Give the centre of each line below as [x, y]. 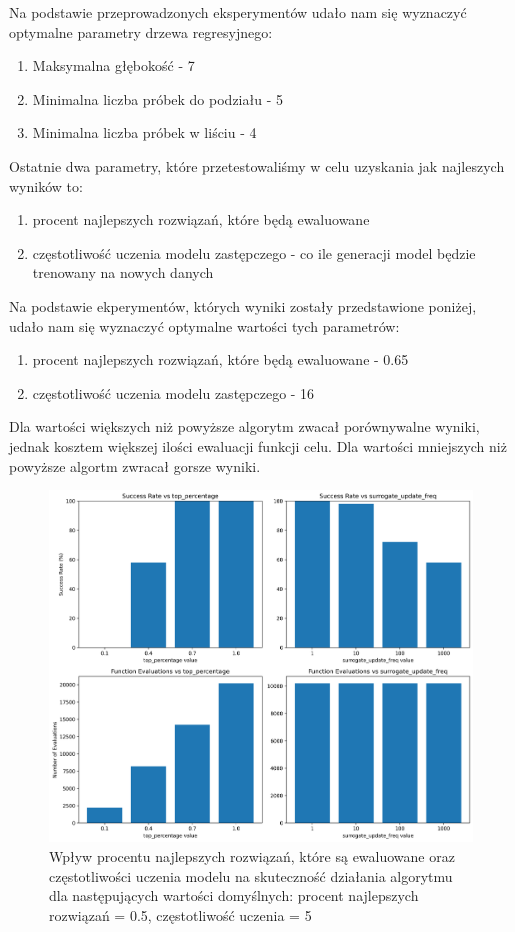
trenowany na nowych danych [123, 272]
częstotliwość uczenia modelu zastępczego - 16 [173, 392]
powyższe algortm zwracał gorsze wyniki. [135, 465]
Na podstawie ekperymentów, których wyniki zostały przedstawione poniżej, [243, 305]
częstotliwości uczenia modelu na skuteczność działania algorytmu [251, 875]
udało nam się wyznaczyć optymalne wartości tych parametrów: [204, 325]
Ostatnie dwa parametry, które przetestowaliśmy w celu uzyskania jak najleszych [257, 165]
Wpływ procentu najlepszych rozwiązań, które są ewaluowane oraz [252, 855]
